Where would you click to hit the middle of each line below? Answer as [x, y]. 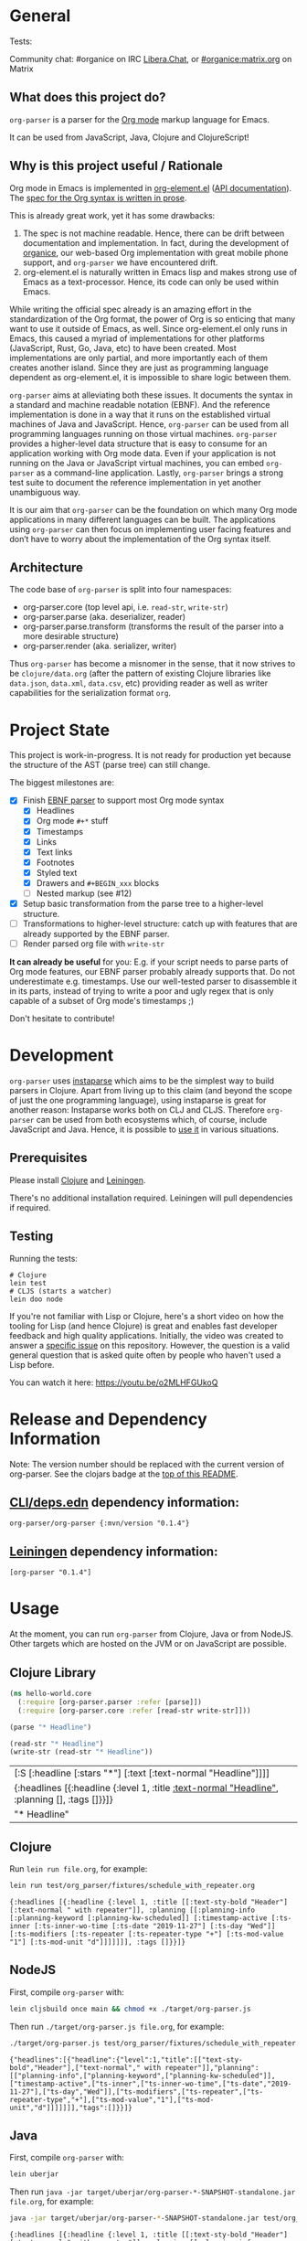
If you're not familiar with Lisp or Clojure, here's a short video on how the [147, 1316]
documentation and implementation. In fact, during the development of [156, 242]
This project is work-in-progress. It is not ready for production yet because [150, 755]
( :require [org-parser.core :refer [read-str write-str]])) [134, 1711]
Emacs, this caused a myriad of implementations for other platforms [137, 338]
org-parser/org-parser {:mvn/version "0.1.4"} [100, 1523]
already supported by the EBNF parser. [96, 934]
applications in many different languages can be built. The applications [143, 519]
